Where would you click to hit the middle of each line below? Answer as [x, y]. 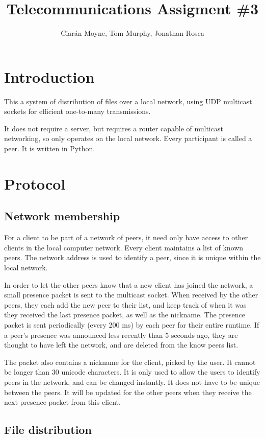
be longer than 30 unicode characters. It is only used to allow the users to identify [132, 372]
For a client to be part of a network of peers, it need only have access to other [126, 237]
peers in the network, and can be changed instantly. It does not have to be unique [132, 382]
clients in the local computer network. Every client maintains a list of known [124, 247]
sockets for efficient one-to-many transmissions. [77, 111]
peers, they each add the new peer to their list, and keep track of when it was [125, 304]
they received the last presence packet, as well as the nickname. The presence [125, 315]
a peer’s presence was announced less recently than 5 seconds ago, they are [121, 335]
